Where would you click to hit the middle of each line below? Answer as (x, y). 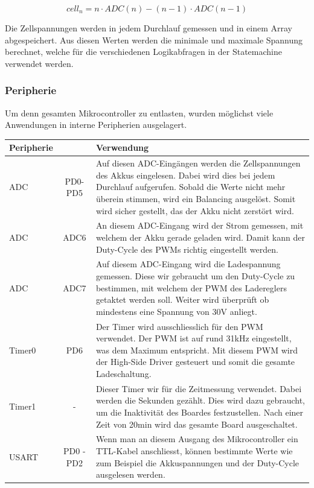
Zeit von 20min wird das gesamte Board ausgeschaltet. (197, 424)
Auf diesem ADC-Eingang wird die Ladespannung (188, 264)
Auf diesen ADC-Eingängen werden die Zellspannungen (198, 163)
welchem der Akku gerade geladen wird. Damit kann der (200, 237)
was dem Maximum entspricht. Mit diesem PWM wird (197, 350)
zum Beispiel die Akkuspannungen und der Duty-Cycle (197, 462)
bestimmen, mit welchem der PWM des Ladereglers (191, 287)
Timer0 (23, 350)
